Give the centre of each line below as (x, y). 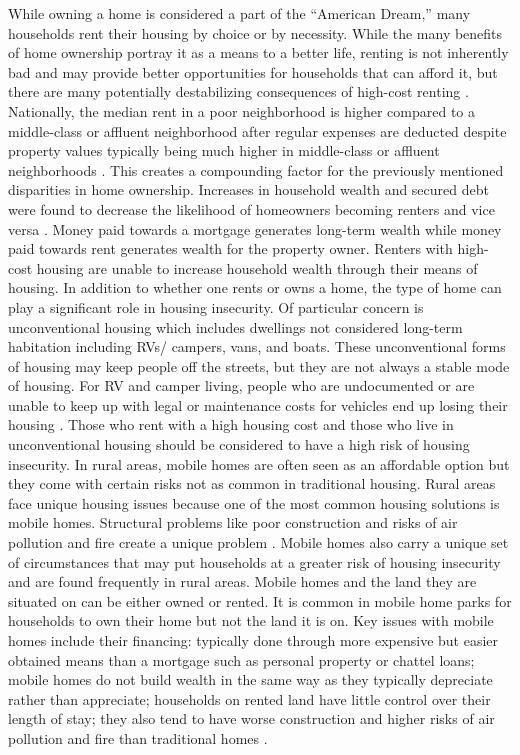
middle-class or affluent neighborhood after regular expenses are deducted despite (257, 130)
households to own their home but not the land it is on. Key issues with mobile (251, 620)
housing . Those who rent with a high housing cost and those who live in (231, 424)
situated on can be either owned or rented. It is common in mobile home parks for (260, 600)
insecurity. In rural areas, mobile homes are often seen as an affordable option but (259, 463)
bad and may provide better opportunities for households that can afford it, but (253, 71)
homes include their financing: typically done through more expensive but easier (253, 640)
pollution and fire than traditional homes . (138, 737)
